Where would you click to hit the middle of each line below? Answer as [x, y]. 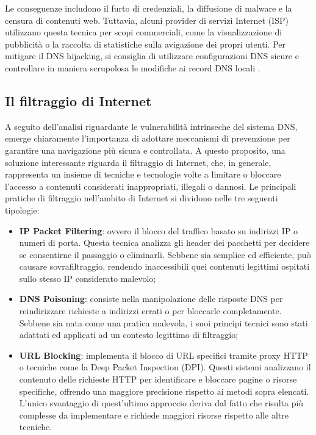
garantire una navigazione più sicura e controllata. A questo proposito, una [145, 150]
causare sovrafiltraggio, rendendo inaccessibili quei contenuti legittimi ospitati [164, 266]
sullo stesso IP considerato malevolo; [88, 278]
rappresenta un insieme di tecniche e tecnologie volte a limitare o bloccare [143, 174]
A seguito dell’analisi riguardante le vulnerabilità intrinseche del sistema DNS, [151, 126]
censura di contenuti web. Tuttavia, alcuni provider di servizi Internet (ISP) [147, 20]
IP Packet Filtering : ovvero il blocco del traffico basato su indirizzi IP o [159, 230]
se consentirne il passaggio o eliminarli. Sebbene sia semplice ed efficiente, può [165, 254]
